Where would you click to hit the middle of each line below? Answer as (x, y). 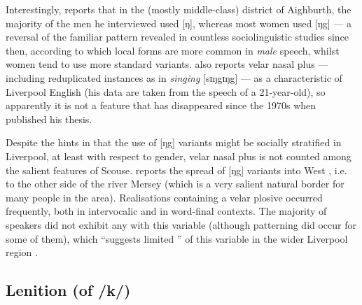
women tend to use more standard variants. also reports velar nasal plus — (167, 64)
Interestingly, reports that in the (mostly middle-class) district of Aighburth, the (179, 9)
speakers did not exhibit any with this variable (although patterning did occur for (181, 224)
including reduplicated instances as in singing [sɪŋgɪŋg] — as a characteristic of (174, 77)
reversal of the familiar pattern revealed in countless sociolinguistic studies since (177, 37)
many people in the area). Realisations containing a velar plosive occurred (164, 197)
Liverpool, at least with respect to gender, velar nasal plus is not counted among (179, 156)
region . (22, 252)
